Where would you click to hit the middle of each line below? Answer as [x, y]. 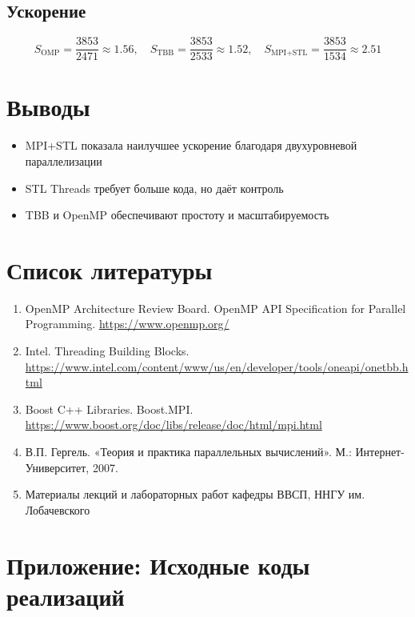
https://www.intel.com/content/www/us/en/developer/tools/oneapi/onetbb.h [217, 366]
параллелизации [64, 160]
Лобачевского [58, 509]
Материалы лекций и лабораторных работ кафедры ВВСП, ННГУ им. [195, 494]
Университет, [57, 467]
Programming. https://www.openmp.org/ [127, 324]
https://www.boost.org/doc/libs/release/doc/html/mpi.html [174, 425]
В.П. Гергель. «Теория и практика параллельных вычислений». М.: [188, 452]
